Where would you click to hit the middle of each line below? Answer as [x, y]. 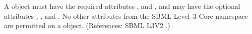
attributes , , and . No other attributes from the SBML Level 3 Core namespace [126, 16]
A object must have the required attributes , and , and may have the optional [122, 6]
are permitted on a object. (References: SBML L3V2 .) [87, 25]
